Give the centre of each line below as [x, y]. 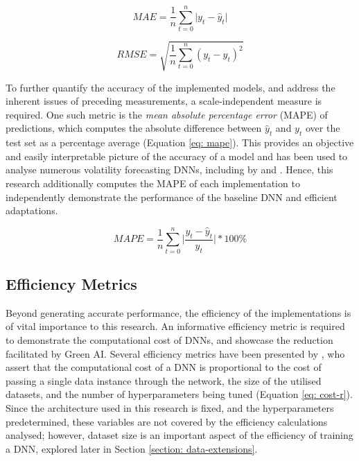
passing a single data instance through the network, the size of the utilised [164, 380]
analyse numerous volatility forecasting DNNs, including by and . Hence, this [169, 169]
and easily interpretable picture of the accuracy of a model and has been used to [177, 156]
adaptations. [32, 210]
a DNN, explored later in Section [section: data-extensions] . [132, 448]
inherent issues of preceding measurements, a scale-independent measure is [164, 101]
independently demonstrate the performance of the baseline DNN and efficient [172, 197]
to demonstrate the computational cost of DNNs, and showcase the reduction [169, 339]
